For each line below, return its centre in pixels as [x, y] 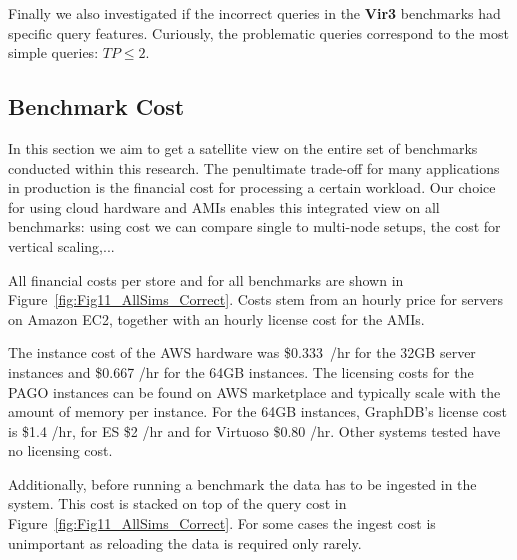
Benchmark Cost [96, 106]
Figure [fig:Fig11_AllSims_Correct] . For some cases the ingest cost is [222, 523]
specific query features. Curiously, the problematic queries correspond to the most [258, 32]
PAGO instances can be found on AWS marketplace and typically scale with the [254, 391]
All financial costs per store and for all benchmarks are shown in [206, 279]
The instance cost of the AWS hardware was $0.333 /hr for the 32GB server [242, 352]
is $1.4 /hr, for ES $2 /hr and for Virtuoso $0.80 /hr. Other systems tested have [254, 430]
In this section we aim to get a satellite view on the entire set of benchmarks [243, 147]
